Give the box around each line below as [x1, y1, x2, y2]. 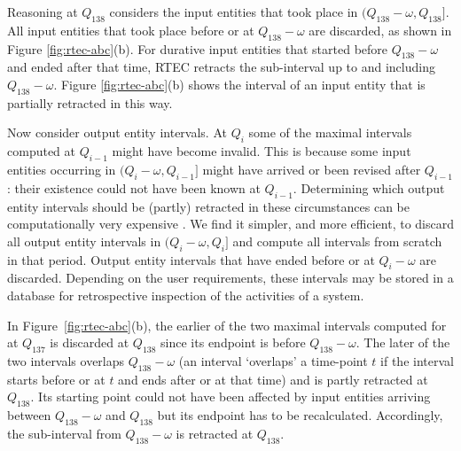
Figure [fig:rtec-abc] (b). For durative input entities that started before [7, 39, 388, 58]
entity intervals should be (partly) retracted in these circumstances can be [7, 197, 410, 215]
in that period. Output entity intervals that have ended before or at [7, 250, 375, 268]
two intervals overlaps [7, 351, 125, 369]
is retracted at [176, 424, 254, 442]
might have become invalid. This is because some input [112, 142, 411, 160]
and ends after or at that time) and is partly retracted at [118, 369, 428, 388]
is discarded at [50, 333, 129, 352]
